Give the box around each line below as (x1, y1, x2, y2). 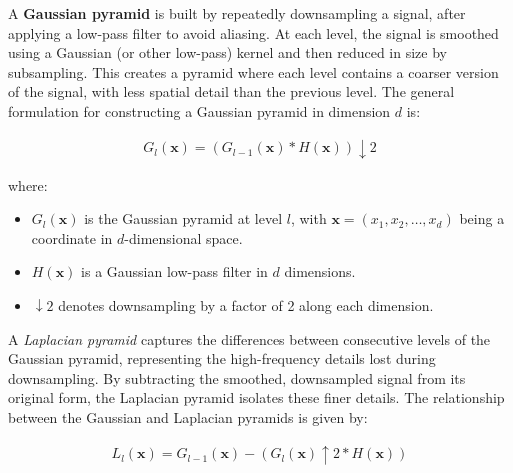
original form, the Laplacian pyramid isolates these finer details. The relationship (8, 387, 505, 408)
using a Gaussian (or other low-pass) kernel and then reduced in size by (8, 42, 447, 63)
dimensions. (284, 261, 356, 282)
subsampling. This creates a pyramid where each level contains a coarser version (8, 61, 499, 82)
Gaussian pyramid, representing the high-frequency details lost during (8, 348, 436, 369)
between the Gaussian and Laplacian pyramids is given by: (8, 406, 368, 427)
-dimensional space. (124, 227, 243, 248)
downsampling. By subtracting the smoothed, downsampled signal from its (8, 367, 466, 388)
